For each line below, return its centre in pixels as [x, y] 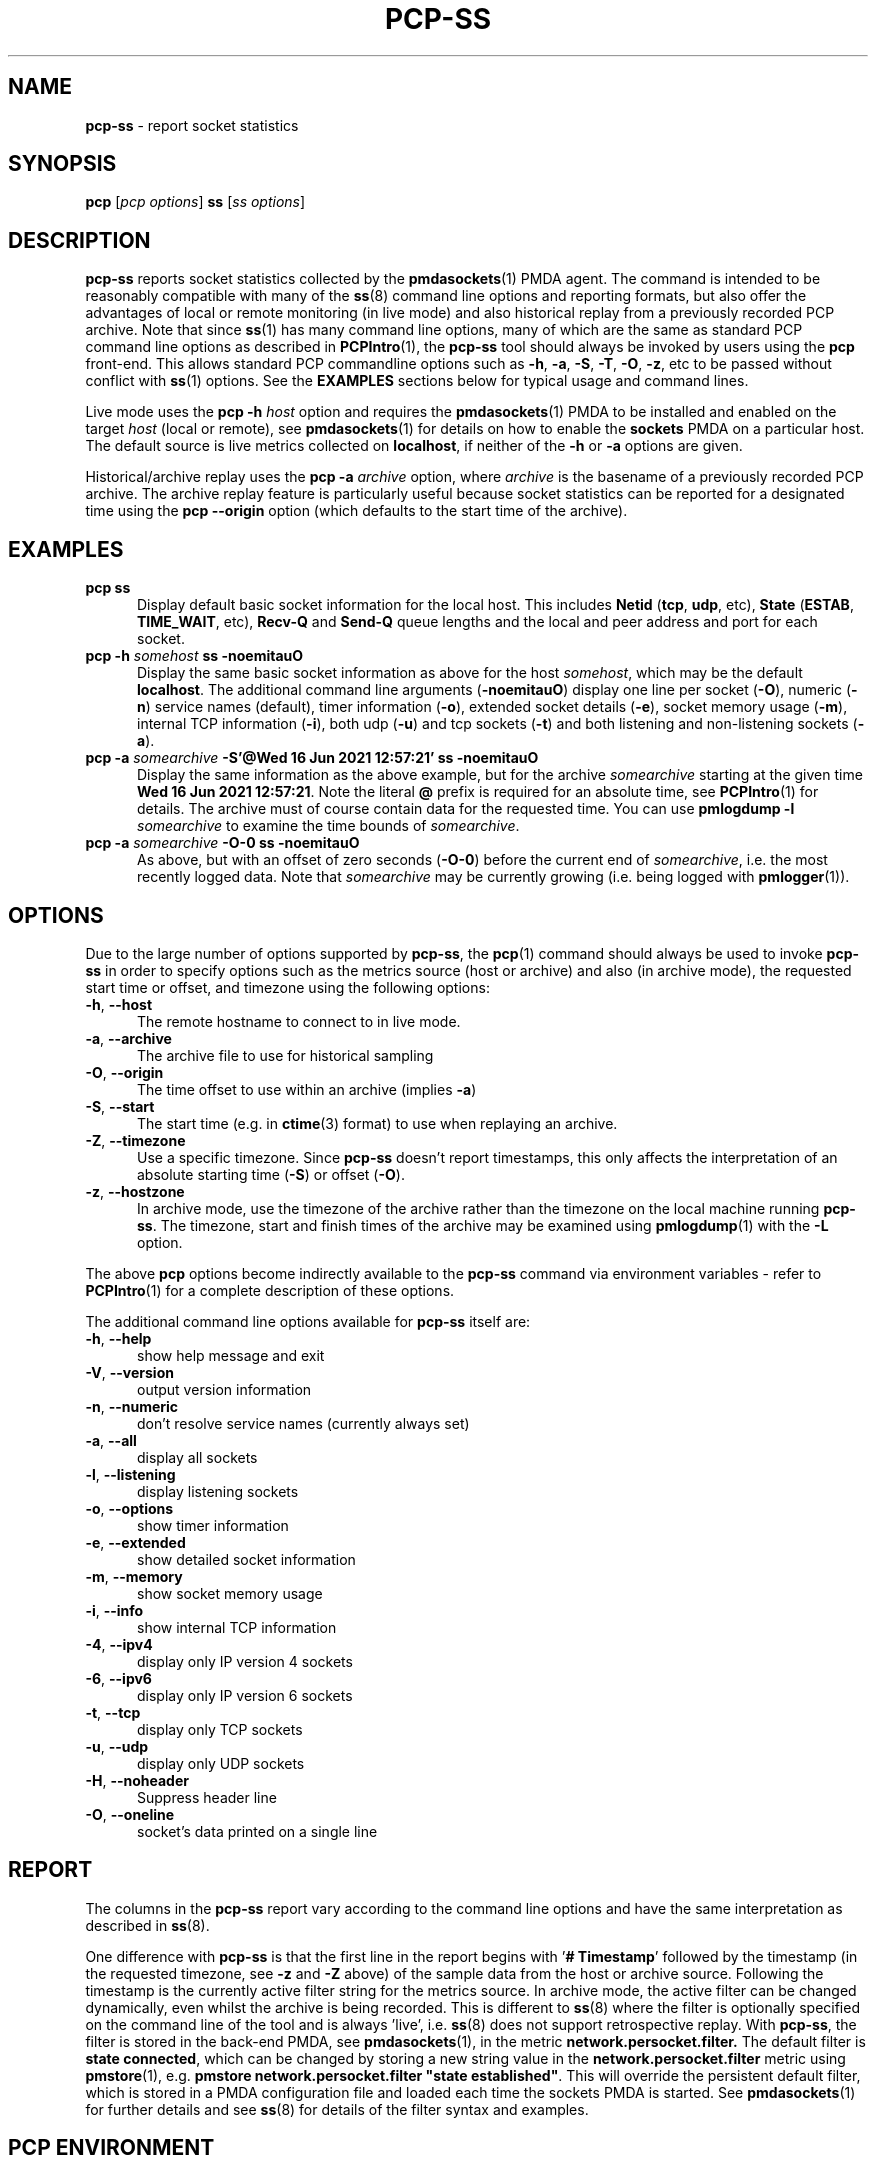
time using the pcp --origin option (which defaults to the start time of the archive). [356, 511]
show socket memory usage [230, 1593]
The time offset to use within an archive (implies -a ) [307, 1089]
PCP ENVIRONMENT [111, 2148]
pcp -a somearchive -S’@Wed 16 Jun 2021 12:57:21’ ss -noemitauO [312, 758]
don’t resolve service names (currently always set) [303, 1423]
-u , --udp [117, 1746]
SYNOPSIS [62, 164]
